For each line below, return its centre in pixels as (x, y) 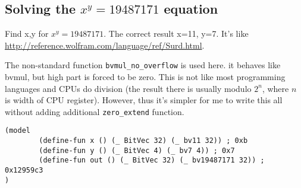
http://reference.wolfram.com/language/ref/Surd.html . (105, 45)
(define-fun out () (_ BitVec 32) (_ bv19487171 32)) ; (152, 160)
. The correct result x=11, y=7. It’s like (176, 34)
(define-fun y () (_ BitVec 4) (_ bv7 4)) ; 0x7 (137, 150)
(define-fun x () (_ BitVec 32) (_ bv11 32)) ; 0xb (143, 141)
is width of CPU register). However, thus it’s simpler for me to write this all (144, 100)
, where (275, 88)
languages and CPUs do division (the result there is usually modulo (128, 88)
